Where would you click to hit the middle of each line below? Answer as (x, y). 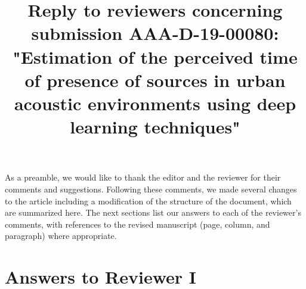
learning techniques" (155, 127)
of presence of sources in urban (155, 80)
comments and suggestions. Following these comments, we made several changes (151, 189)
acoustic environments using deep (155, 103)
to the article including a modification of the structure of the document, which (148, 201)
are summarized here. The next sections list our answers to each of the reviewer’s (153, 212)
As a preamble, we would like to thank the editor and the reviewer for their (143, 177)
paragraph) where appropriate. (61, 236)
